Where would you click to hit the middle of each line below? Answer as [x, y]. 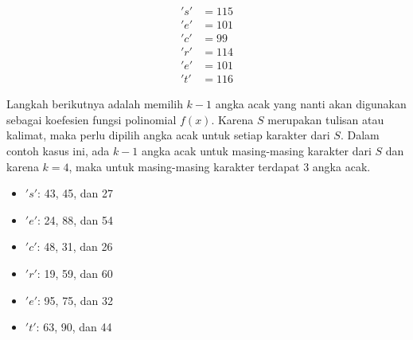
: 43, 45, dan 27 [75, 193]
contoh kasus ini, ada [58, 150]
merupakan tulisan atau [326, 119]
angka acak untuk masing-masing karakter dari [257, 150]
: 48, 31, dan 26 [75, 246]
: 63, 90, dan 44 [74, 327]
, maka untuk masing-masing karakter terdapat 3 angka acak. [220, 166]
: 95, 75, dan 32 [75, 300]
